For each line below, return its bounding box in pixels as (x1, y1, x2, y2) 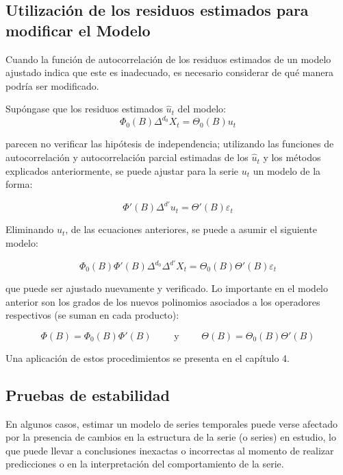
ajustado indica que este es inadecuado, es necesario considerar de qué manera (5, 65, 333, 80)
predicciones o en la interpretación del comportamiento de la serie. (5, 456, 284, 471)
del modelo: (177, 101, 227, 116)
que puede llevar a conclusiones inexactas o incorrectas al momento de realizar (5, 443, 334, 457)
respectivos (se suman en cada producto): (5, 308, 179, 322)
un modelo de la (253, 163, 321, 178)
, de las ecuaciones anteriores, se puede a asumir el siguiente (65, 222, 317, 236)
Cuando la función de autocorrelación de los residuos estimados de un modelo (5, 51, 331, 66)
